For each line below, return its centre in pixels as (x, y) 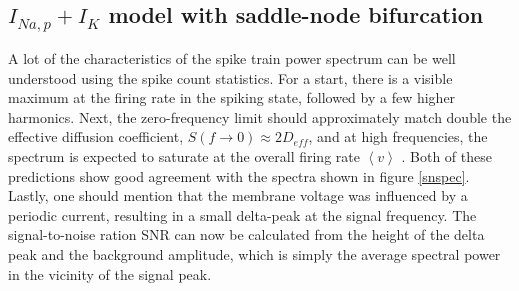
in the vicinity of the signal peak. (110, 273)
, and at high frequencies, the (398, 136)
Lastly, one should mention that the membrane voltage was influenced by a (238, 195)
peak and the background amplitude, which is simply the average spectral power (254, 253)
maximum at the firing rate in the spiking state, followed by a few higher (232, 97)
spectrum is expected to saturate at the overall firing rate (184, 155)
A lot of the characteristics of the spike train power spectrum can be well (232, 57)
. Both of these (446, 155)
